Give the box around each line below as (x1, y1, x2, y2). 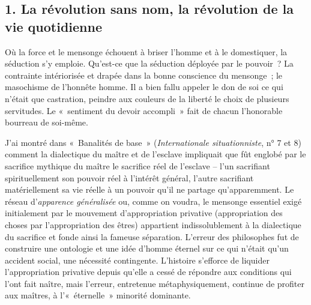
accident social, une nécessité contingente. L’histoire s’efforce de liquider (5, 253, 270, 266)
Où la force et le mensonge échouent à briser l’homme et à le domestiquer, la (5, 45, 288, 58)
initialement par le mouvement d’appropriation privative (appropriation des (5, 207, 283, 219)
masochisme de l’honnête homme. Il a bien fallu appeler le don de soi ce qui (5, 80, 283, 93)
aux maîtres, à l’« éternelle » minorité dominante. (5, 289, 191, 301)
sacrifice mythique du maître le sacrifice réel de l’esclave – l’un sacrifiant (5, 159, 270, 172)
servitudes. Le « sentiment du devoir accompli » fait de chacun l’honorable (5, 104, 283, 116)
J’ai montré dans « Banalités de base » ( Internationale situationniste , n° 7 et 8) (5, 136, 301, 148)
